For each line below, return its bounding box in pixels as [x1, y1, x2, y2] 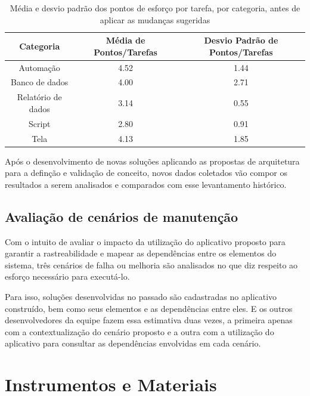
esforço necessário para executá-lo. [5, 270, 130, 283]
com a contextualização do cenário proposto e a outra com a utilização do [5, 325, 274, 338]
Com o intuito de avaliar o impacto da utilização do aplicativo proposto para [5, 235, 286, 247]
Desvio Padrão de [204, 34, 278, 47]
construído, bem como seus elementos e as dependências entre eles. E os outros [5, 302, 293, 314]
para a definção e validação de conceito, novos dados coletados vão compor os [5, 166, 287, 179]
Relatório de [17, 91, 62, 103]
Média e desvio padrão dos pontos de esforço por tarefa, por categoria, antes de [10, 2, 300, 14]
